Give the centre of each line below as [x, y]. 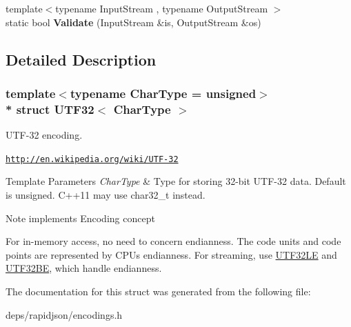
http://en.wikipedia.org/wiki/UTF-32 [92, 159]
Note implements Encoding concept [80, 218]
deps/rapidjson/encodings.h [64, 314]
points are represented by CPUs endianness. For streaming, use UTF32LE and [171, 254]
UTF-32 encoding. [44, 135]
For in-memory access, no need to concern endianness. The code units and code [173, 241]
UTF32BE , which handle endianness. [84, 268]
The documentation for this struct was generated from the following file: [158, 291]
